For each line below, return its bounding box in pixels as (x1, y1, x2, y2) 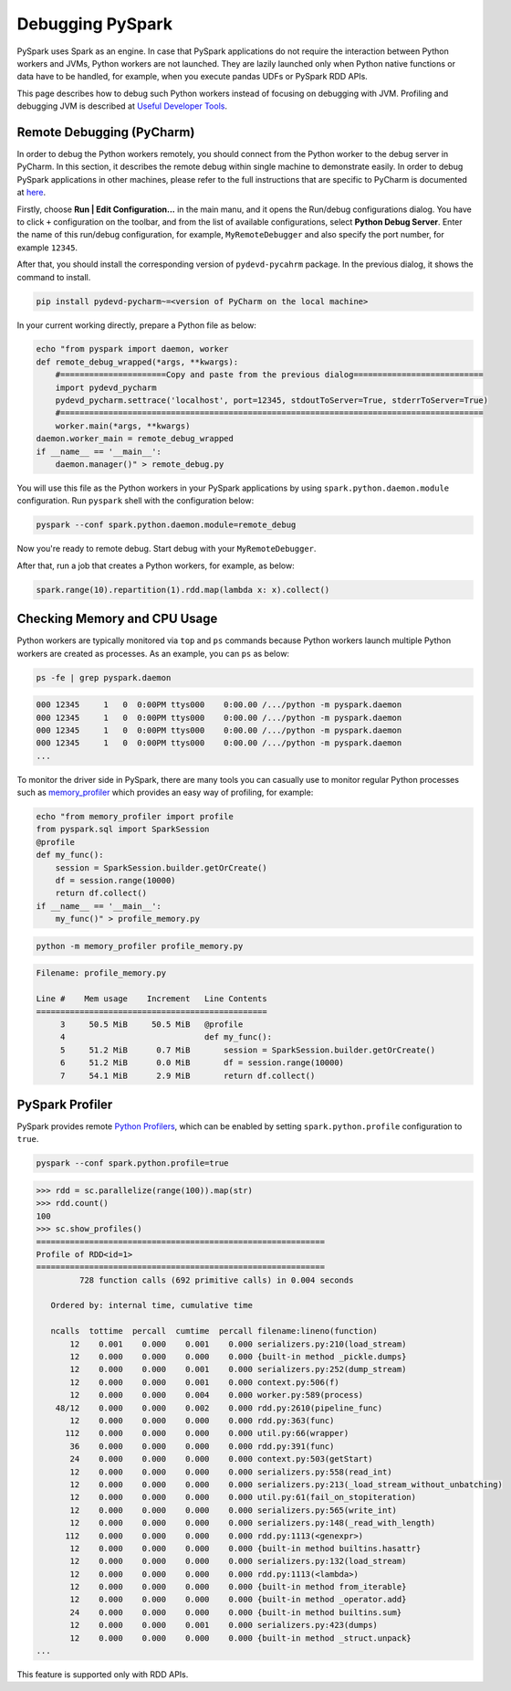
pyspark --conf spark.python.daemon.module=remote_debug (36, 520, 297, 530)
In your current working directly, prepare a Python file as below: (16, 320, 257, 331)
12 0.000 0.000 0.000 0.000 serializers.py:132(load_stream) (69, 1556, 407, 1567)
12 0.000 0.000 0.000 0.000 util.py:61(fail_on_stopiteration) (69, 1492, 417, 1503)
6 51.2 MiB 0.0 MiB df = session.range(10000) (59, 1058, 345, 1068)
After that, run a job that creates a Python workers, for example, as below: (16, 560, 296, 571)
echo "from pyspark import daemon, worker (36, 343, 229, 354)
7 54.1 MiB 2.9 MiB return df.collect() (59, 1070, 316, 1081)
